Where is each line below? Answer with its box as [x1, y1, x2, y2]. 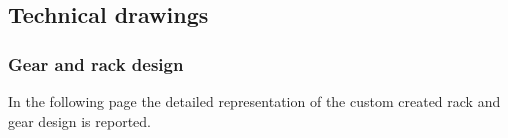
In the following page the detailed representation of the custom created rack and [8, 91, 501, 111]
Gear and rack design [8, 51, 184, 76]
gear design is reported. [8, 110, 151, 131]
